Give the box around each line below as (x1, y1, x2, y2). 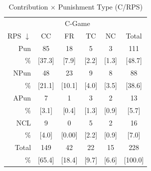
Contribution (8, 1, 48, 11)
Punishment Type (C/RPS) (58, 1, 143, 11)
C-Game (65, 17, 90, 28)
